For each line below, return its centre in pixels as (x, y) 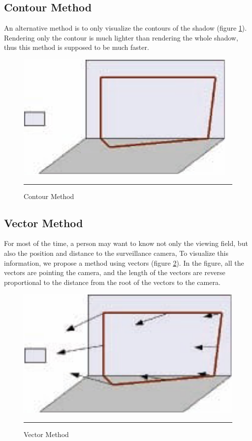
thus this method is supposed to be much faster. (77, 47)
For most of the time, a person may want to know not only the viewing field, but (126, 243)
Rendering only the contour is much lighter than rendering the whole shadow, (121, 37)
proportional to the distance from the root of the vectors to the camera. (112, 282)
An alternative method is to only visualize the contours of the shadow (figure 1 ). (126, 28)
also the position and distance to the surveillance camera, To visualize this (116, 253)
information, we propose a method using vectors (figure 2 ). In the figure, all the (124, 262)
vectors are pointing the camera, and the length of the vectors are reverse (115, 272)
